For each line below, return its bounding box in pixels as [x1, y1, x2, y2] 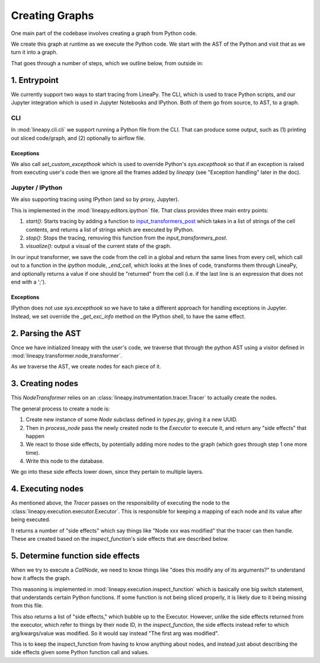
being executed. [11, 516, 50, 523]
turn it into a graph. [11, 49, 58, 56]
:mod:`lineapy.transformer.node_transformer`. [11, 352, 123, 359]
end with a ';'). [11, 278, 47, 285]
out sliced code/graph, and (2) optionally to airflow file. [11, 134, 145, 142]
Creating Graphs [11, 9, 94, 22]
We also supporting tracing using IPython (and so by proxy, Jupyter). [11, 196, 180, 203]
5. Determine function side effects [11, 550, 140, 560]
